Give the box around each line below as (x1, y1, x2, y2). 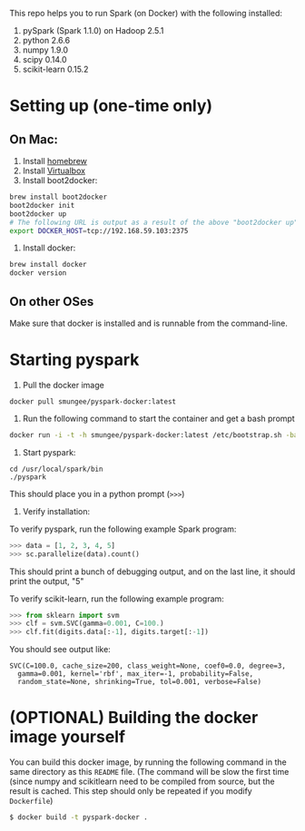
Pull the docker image (22, 379, 104, 390)
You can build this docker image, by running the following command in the (9, 757, 288, 767)
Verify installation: (22, 505, 91, 516)
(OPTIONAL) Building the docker (9, 708, 259, 728)
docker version (9, 269, 67, 278)
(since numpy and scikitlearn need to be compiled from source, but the (9, 776, 275, 787)
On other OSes (9, 294, 94, 309)
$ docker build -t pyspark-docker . (9, 813, 148, 822)
